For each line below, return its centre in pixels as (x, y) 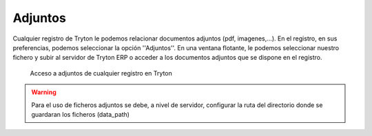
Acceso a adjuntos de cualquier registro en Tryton (101, 73)
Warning (44, 92)
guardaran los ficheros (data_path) (81, 114)
